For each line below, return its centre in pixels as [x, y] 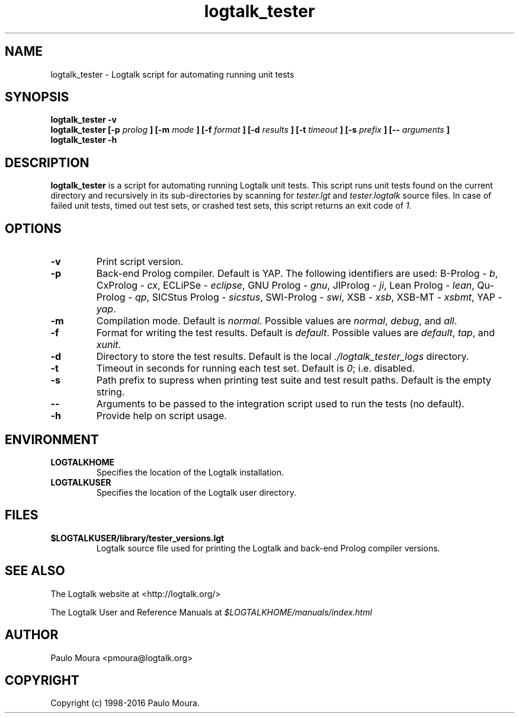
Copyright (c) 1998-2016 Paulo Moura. [125, 703]
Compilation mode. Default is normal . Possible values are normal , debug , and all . [277, 321]
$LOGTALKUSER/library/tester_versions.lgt [137, 538]
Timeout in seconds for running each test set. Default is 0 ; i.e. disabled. [256, 368]
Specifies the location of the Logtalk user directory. [196, 492]
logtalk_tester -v [84, 120]
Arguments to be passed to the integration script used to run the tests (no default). [280, 404]
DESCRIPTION [47, 162]
